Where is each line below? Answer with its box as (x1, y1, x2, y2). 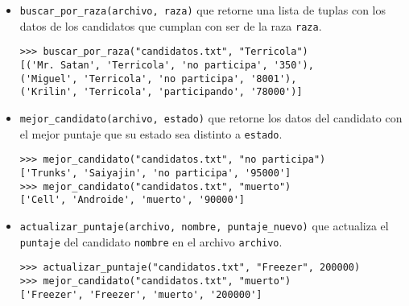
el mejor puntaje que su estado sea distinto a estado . (19, 125, 283, 142)
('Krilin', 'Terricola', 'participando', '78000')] (19, 86, 303, 98)
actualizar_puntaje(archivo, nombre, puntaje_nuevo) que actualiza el (19, 217, 389, 234)
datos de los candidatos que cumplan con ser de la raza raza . (19, 17, 322, 34)
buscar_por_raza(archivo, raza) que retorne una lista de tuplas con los (19, 2, 386, 18)
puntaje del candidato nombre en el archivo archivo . (19, 233, 283, 250)
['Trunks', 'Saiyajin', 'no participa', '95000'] (19, 167, 291, 179)
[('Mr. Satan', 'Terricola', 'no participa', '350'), (19, 59, 314, 71)
